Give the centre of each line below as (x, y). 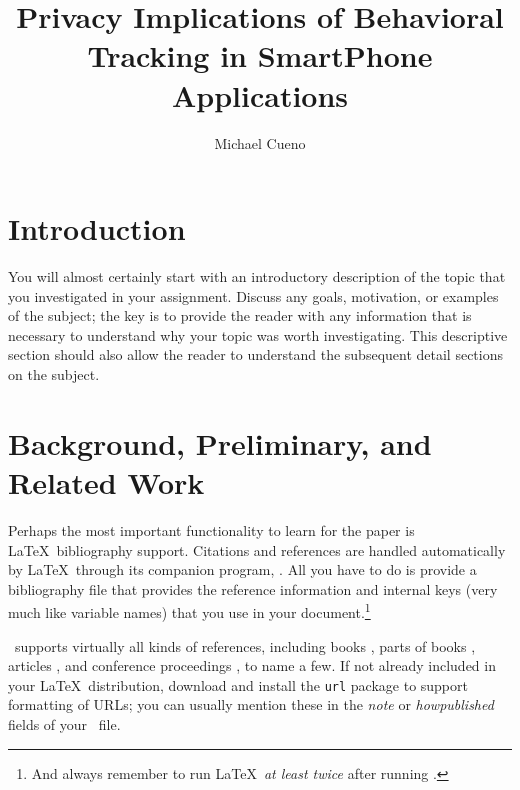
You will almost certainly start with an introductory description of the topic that (257, 276)
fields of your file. (64, 723)
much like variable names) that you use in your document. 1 (189, 610)
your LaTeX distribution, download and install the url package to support (238, 684)
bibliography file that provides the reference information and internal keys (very (253, 588)
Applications (260, 94)
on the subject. (54, 374)
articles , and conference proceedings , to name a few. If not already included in (252, 665)
